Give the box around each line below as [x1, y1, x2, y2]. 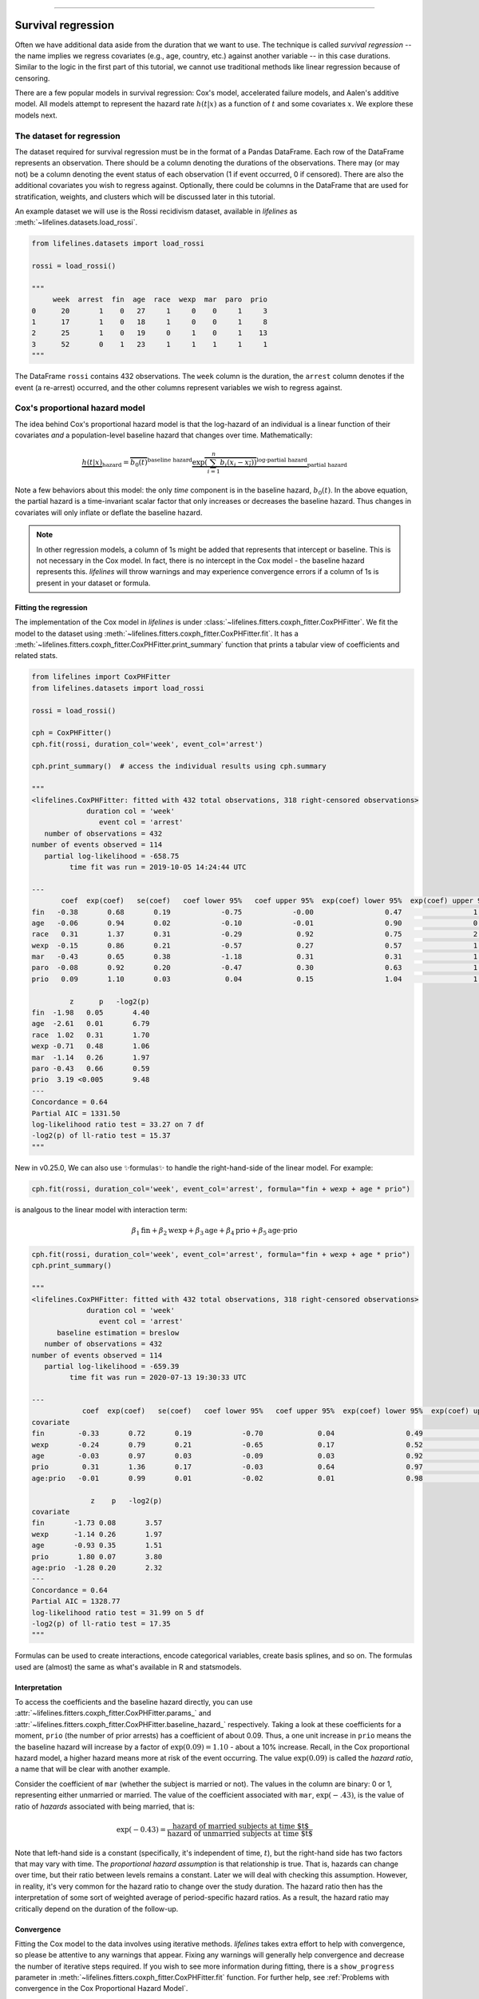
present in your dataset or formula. [36, 578, 151, 588]
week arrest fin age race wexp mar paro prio [52, 295, 267, 304]
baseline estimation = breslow [57, 1328, 180, 1337]
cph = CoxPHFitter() [31, 728, 112, 737]
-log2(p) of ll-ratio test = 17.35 [31, 1619, 171, 1628]
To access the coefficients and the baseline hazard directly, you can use [14, 1698, 253, 1707]
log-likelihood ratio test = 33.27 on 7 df [31, 1119, 205, 1129]
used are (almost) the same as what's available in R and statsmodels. [14, 1662, 242, 1671]
